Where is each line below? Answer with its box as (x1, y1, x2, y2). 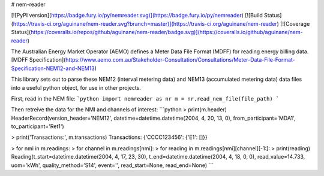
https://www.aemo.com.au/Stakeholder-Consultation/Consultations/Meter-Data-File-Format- (65, 56, 295, 63)
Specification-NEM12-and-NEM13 (11, 65, 95, 72)
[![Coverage (280, 20, 310, 27)
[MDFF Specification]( (11, 56, 66, 63)
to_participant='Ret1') (11, 123, 64, 130)
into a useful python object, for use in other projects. (11, 84, 141, 91)
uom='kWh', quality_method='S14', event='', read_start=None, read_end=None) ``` (11, 162, 214, 169)
